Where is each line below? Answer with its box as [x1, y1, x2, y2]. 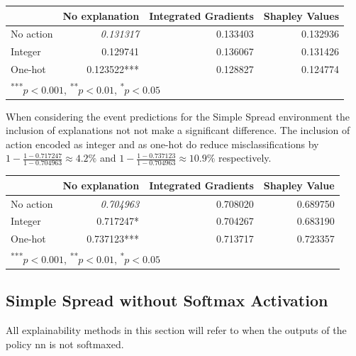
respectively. [218, 150, 272, 165]
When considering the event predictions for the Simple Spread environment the [6, 109, 350, 123]
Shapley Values [263, 8, 340, 23]
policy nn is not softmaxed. [6, 336, 124, 351]
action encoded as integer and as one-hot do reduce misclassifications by [6, 136, 319, 151]
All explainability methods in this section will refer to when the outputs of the [6, 323, 347, 338]
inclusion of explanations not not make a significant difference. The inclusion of [6, 123, 350, 138]
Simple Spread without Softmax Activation [6, 289, 328, 311]
